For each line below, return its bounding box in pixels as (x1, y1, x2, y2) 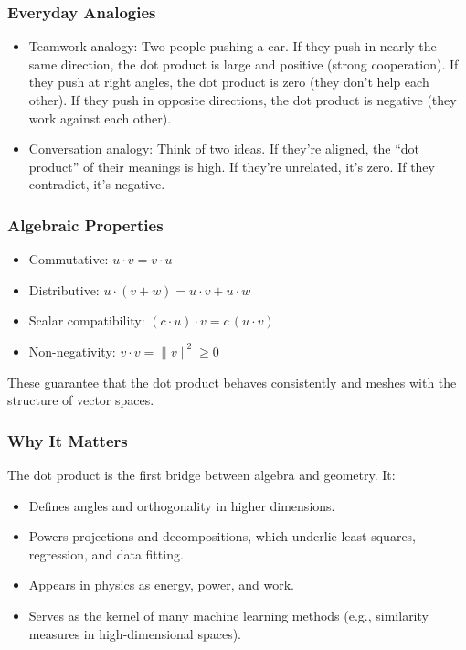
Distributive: (28, 280, 100, 299)
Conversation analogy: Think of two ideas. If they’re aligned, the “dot (28, 139, 420, 158)
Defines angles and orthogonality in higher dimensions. (28, 495, 335, 515)
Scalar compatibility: (28, 311, 145, 330)
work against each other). (28, 108, 172, 127)
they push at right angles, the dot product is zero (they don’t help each (28, 72, 429, 91)
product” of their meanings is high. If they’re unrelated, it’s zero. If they (28, 156, 435, 176)
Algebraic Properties (7, 213, 164, 236)
